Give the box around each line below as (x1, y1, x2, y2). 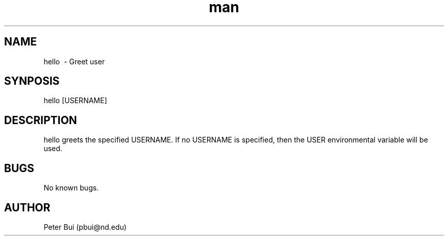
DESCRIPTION (4, 113, 77, 127)
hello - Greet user (43, 57, 105, 66)
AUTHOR (4, 201, 51, 214)
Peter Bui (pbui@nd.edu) (43, 222, 127, 231)
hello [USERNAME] (43, 96, 107, 105)
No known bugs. (43, 183, 99, 193)
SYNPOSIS (4, 75, 60, 88)
